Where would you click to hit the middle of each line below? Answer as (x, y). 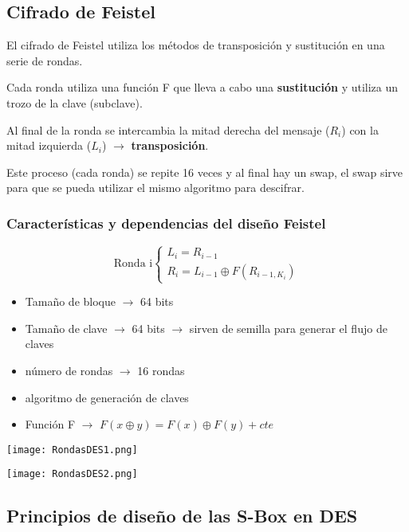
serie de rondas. (45, 60)
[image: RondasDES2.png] (72, 474)
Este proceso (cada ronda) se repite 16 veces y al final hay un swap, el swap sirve (205, 172)
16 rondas (161, 370)
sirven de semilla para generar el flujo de (288, 328)
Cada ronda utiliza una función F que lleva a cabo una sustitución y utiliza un (203, 87)
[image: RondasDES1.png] (72, 450)
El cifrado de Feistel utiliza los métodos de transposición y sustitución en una (196, 45)
